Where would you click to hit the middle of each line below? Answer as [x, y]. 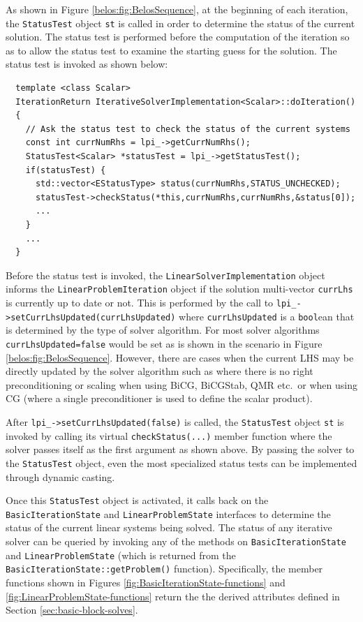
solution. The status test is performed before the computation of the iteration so [178, 37]
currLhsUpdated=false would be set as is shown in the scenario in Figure [164, 343]
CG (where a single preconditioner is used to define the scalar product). [159, 398]
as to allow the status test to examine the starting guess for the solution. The [171, 50]
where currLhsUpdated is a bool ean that [267, 316]
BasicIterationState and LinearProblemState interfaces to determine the [168, 513]
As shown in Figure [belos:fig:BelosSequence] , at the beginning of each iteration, [177, 9]
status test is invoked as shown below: [87, 64]
